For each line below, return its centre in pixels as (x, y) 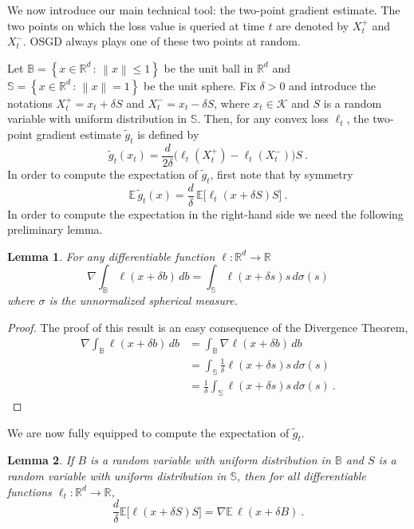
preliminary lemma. (55, 229)
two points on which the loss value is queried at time (136, 25)
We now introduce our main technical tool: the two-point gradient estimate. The (204, 10)
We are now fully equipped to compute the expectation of (148, 432)
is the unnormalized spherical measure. (143, 300)
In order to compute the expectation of (103, 174)
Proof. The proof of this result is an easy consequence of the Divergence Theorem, (208, 327)
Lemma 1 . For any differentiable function (111, 256)
